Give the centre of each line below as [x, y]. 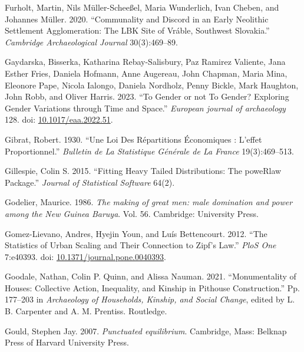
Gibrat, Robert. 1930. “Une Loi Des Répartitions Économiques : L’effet [133, 139]
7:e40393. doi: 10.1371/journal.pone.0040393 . [85, 256]
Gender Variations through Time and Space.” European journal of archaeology [145, 108]
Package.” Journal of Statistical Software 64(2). [90, 182]
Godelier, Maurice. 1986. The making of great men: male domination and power [149, 202]
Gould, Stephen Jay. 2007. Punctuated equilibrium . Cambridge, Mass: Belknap [146, 330]
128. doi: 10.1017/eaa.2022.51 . [59, 119]
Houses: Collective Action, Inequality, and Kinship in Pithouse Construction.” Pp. [152, 287]
